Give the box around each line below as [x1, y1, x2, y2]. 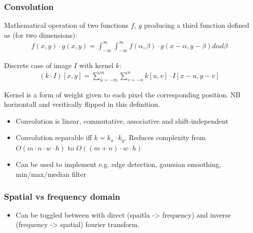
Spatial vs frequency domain [4, 190, 121, 202]
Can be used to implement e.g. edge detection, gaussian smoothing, [15, 159, 221, 169]
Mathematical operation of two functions [4, 20, 128, 30]
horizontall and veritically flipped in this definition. [4, 99, 160, 109]
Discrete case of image [4, 60, 72, 70]
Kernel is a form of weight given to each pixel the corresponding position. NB [4, 89, 241, 99]
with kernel [79, 60, 114, 70]
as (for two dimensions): [4, 29, 77, 40]
